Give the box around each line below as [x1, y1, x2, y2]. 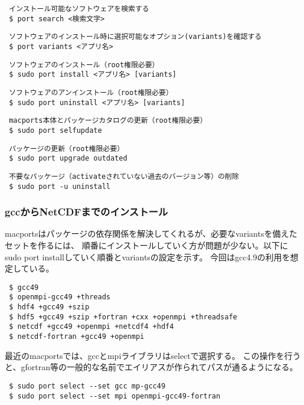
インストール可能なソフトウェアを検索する [9, 5, 149, 13]
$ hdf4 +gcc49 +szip [9, 303, 90, 312]
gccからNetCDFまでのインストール [5, 204, 168, 219]
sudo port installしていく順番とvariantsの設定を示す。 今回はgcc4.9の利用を [5, 250, 290, 263]
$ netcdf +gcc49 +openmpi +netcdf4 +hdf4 [9, 322, 174, 331]
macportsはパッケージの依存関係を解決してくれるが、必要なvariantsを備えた [5, 227, 298, 240]
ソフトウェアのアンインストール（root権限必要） [9, 88, 173, 97]
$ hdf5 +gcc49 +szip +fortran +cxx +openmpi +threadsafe [9, 312, 237, 321]
